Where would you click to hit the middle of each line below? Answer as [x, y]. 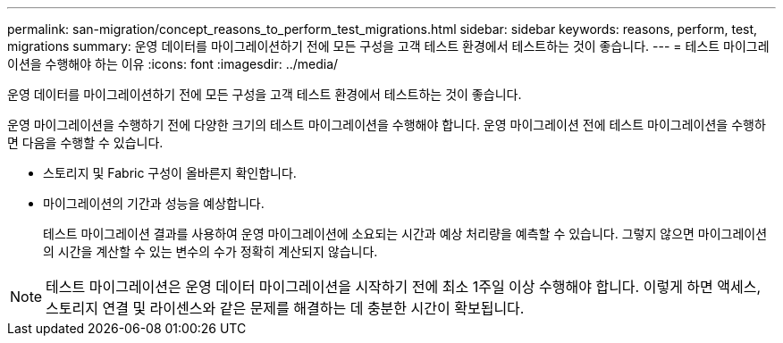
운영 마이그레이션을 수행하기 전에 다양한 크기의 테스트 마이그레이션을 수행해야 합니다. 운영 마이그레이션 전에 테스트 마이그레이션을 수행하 [387, 125]
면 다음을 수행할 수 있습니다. [85, 142]
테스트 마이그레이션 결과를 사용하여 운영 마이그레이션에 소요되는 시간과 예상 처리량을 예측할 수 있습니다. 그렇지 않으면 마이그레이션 [405, 234]
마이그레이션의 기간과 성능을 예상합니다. [154, 203]
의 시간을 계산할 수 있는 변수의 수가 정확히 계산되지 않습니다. [210, 251]
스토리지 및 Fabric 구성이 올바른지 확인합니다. [170, 173]
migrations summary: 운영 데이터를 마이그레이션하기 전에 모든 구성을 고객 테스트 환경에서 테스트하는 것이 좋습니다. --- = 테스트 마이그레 [388, 46]
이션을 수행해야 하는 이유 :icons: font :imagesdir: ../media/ [173, 64]
